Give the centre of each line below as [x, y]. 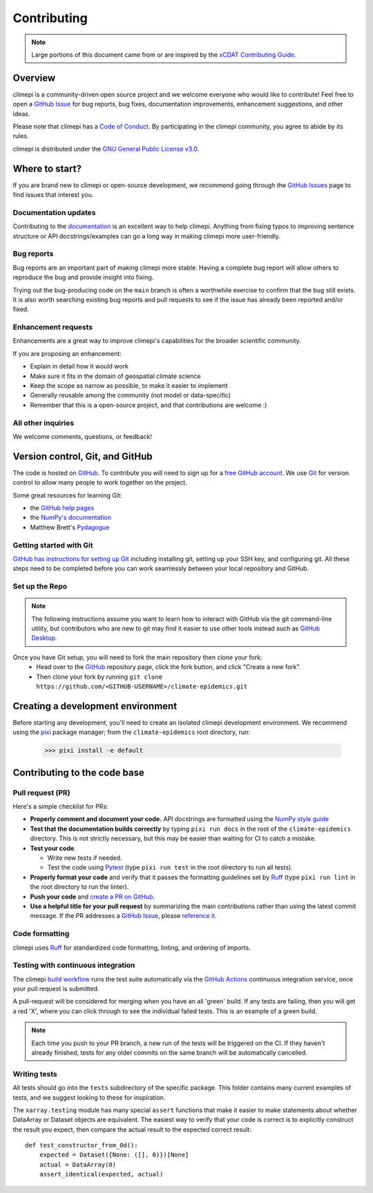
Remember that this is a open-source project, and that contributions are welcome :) [149, 405]
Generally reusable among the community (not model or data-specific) [131, 395]
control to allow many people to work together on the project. [100, 482]
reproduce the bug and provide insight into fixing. [83, 277]
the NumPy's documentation [71, 518]
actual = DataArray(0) [78, 1164]
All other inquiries [44, 423]
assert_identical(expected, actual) [101, 1174]
